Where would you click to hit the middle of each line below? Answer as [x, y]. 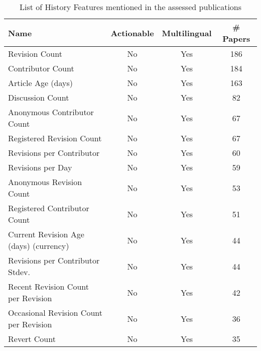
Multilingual [187, 33]
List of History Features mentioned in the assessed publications [130, 7]
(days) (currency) [39, 246]
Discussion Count [39, 97]
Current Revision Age [46, 234]
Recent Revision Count [48, 286]
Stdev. [19, 272]
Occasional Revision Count [55, 313]
